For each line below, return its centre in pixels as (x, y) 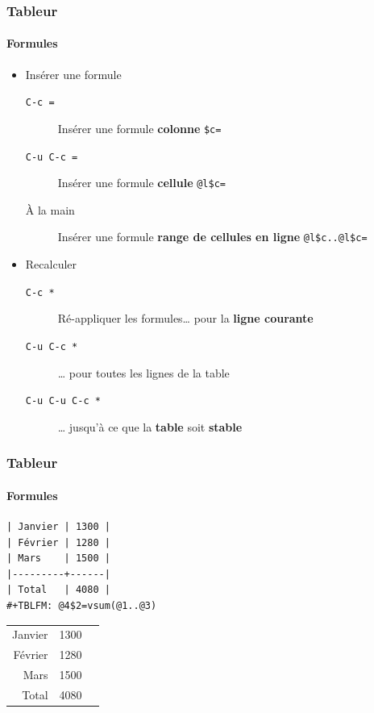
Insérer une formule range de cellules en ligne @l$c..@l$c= (212, 237)
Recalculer (51, 264)
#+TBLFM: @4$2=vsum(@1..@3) (82, 606)
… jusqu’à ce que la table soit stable (150, 426)
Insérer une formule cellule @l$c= (141, 183)
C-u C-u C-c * (63, 401)
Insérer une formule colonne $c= (139, 128)
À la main (50, 209)
